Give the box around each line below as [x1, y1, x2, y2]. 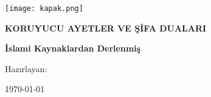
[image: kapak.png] [5, 4, 83, 13]
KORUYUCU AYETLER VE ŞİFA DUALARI [5, 21, 207, 34]
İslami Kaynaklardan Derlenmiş [5, 42, 141, 55]
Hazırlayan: [5, 62, 47, 75]
